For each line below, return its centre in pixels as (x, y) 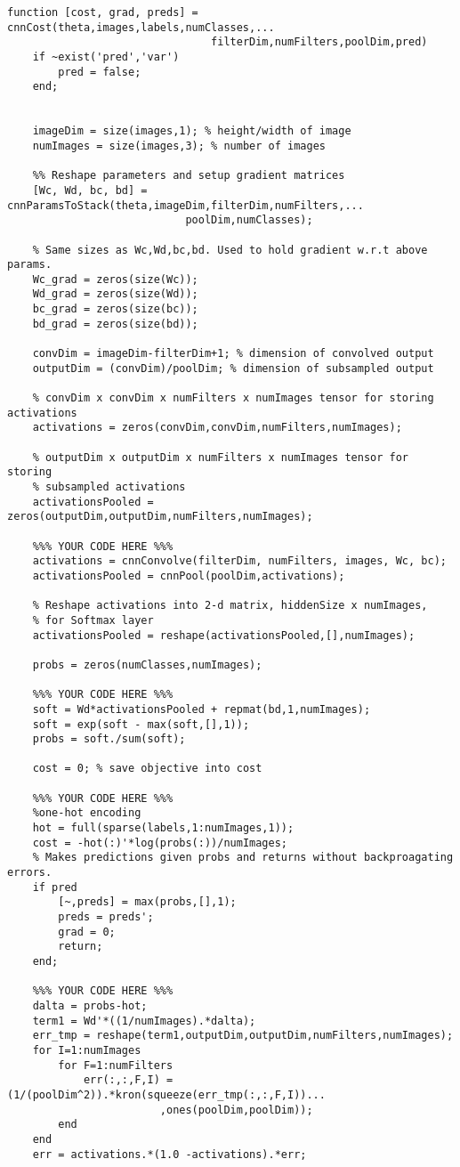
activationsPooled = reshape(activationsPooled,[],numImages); (224, 635)
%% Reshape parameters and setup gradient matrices (189, 176)
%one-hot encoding (87, 813)
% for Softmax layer (93, 620)
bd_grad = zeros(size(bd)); (115, 324)
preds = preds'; (106, 917)
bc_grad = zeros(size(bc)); (115, 309)
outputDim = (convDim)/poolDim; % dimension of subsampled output (233, 368)
